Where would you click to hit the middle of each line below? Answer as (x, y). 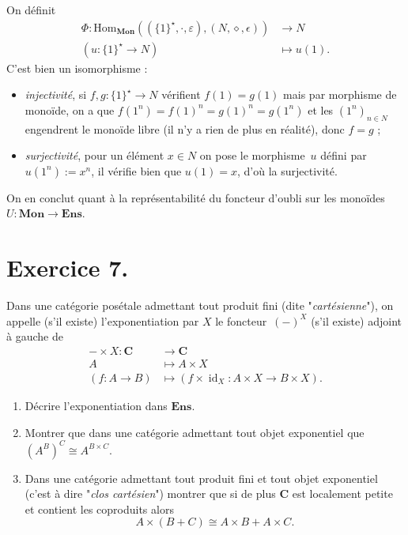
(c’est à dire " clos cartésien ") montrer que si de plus (150, 494)
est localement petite (342, 494)
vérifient (181, 94)
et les (321, 109)
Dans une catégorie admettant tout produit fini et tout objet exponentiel (201, 478)
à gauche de (35, 336)
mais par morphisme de (340, 94)
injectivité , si (56, 94)
